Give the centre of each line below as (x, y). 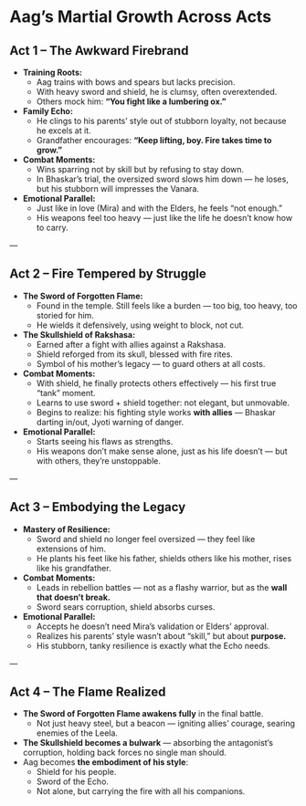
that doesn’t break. (74, 597)
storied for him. (65, 315)
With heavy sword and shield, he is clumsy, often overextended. (157, 92)
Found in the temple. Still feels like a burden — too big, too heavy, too (167, 305)
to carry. (52, 227)
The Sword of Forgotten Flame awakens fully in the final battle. (143, 714)
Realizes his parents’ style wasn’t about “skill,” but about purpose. (161, 635)
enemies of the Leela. (77, 733)
